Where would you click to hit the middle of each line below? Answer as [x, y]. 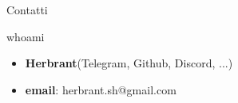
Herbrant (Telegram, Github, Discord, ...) [129, 63]
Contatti [27, 10]
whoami [26, 36]
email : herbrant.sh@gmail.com [101, 89]
